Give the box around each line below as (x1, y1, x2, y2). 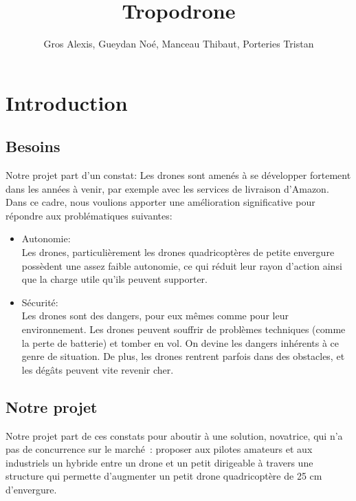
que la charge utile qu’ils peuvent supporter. (21, 272, 208, 286)
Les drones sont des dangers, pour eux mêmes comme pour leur (21, 308, 289, 323)
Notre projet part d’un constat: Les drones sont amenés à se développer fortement (5, 168, 351, 182)
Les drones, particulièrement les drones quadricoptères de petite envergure (21, 245, 335, 259)
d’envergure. (5, 482, 57, 496)
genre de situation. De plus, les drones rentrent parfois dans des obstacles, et (21, 349, 345, 363)
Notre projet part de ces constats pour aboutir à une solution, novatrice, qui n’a (5, 428, 343, 443)
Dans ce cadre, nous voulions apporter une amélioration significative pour (5, 195, 315, 209)
